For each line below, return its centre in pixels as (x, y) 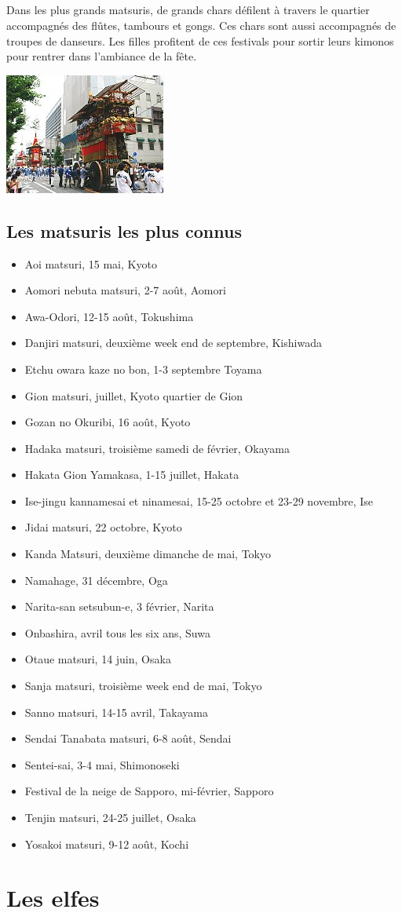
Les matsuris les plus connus (124, 230)
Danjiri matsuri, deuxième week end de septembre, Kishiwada (173, 343)
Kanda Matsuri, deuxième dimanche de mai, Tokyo (148, 554)
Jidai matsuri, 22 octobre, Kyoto (103, 527)
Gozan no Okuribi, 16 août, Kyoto (108, 422)
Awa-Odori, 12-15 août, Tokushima (109, 316)
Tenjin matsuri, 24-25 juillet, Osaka (110, 818)
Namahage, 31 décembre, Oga (96, 580)
